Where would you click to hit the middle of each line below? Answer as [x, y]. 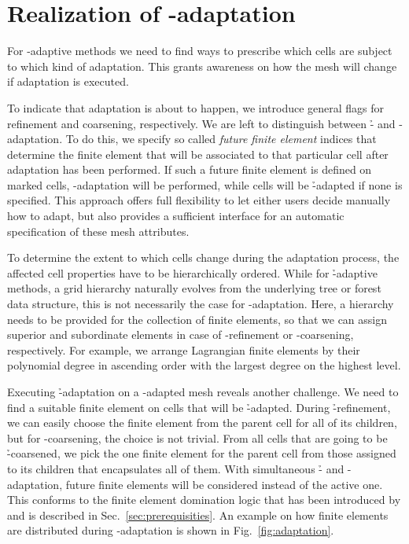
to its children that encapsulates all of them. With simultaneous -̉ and [176, 468]
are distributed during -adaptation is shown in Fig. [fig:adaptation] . [171, 530]
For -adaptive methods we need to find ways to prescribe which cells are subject [200, 51]
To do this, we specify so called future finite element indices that [221, 139]
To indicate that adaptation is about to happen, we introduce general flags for [196, 107]
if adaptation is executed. [68, 81]
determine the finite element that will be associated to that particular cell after [198, 154]
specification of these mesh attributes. [98, 231]
